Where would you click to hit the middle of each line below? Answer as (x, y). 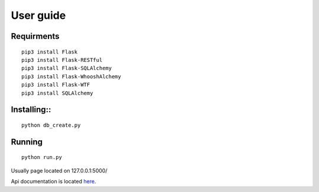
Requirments (35, 36)
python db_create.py (51, 125)
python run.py (42, 157)
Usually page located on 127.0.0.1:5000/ (59, 170)
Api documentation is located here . (53, 181)
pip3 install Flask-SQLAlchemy (67, 68)
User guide (38, 15)
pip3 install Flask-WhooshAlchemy (71, 76)
